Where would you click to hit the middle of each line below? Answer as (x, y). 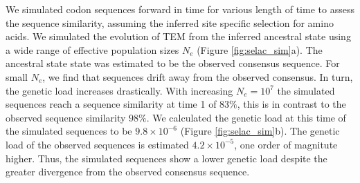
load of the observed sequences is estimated (97, 144)
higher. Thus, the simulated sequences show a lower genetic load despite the (166, 158)
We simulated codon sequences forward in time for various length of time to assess (180, 9)
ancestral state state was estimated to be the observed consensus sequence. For (173, 63)
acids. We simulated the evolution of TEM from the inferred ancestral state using (178, 36)
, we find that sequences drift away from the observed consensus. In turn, (198, 76)
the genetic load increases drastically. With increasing (119, 90)
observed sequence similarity (66, 117)
